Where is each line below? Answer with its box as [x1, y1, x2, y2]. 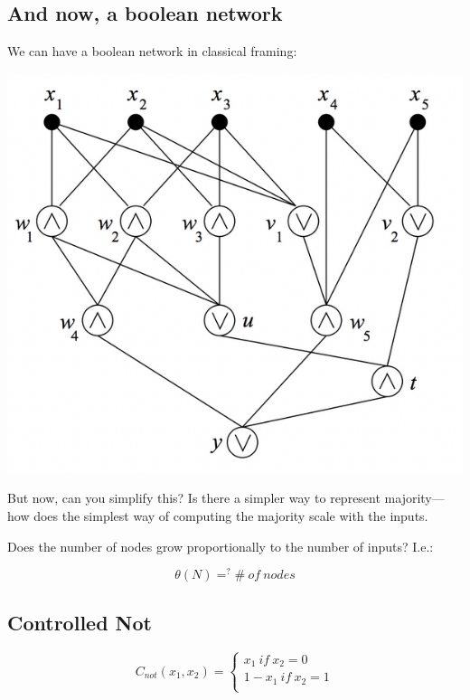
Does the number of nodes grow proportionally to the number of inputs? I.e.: [7, 536, 434, 555]
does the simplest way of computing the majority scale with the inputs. [33, 506, 428, 525]
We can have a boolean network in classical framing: [7, 42, 297, 61]
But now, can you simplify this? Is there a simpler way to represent [7, 488, 381, 507]
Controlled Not [7, 608, 152, 636]
